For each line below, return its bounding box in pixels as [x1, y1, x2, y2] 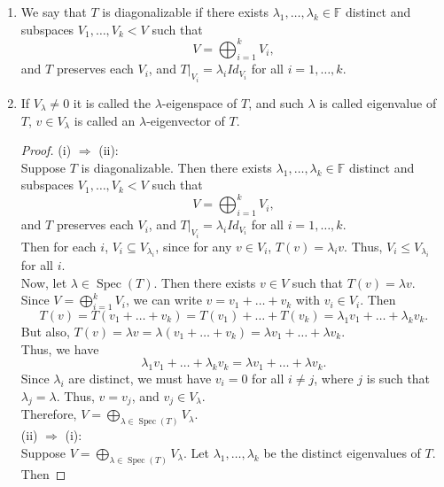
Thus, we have [20, 339, 99, 358]
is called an [74, 111, 136, 129]
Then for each [20, 236, 97, 255]
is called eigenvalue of [319, 93, 437, 112]
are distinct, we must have [68, 369, 212, 387]
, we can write [125, 290, 202, 309]
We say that [20, 3, 87, 20]
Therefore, [20, 405, 77, 423]
